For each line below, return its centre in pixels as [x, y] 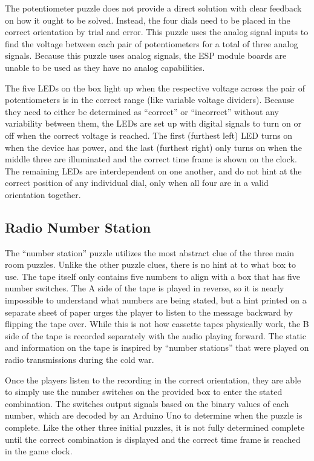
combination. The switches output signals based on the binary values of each [147, 403]
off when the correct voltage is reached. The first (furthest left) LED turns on [149, 135]
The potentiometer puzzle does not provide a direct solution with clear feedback [153, 8]
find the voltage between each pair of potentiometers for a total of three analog [152, 43]
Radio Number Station [78, 227]
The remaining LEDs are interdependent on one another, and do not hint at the [153, 171]
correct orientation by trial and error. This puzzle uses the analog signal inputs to [157, 32]
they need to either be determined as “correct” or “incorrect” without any [142, 111]
